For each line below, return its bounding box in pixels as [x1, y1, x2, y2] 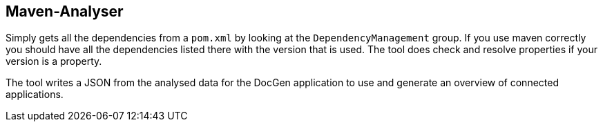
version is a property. [6, 55, 102, 68]
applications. [6, 88, 64, 101]
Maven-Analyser [6, 3, 124, 20]
